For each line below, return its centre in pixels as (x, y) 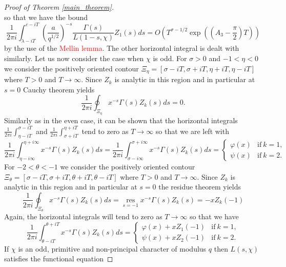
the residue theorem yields (200, 187)
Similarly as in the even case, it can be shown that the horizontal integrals (121, 120)
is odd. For (170, 58)
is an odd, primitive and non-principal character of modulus (112, 248)
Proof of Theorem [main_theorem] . (59, 7)
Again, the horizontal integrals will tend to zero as (83, 216)
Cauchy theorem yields (59, 89)
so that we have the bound (46, 17)
